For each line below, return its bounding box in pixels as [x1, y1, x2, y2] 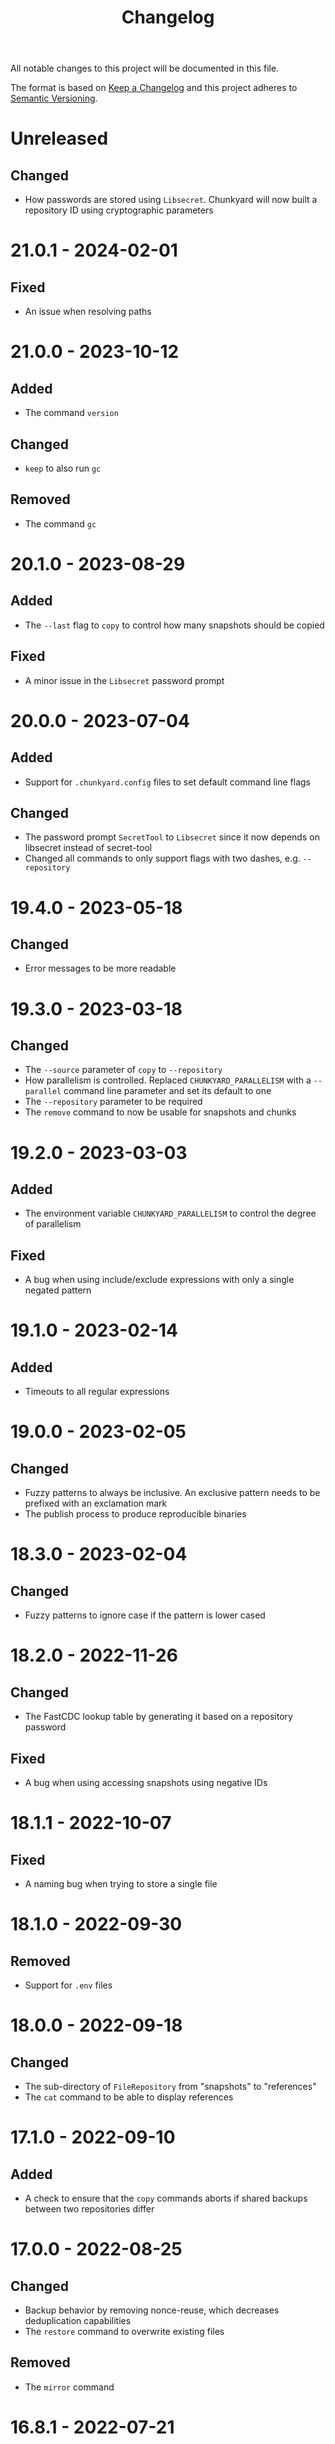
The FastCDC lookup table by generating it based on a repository [24, 1711, 293, 1723]
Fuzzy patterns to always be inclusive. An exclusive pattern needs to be [24, 1487, 321, 1499]
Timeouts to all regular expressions [24, 1386, 170, 1398]
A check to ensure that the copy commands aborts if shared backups [24, 2192, 308, 2205]
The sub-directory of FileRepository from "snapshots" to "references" [24, 2081, 317, 2093]
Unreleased [10, 127, 109, 150]
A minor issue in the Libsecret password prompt [24, 674, 225, 686]
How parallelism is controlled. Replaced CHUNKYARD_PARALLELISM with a [24, 1074, 312, 1086]
